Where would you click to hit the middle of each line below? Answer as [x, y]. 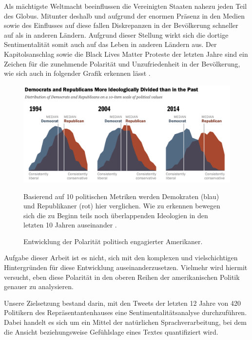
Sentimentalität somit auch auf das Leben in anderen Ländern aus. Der [110, 44]
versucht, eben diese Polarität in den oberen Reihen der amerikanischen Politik [122, 277]
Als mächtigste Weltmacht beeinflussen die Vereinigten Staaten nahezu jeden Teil [126, 6]
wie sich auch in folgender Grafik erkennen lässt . [77, 73]
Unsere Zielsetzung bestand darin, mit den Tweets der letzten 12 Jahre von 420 [122, 303]
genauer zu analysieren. [39, 286]
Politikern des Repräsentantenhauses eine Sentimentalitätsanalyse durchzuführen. [126, 312]
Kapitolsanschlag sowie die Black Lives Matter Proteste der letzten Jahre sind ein [126, 54]
